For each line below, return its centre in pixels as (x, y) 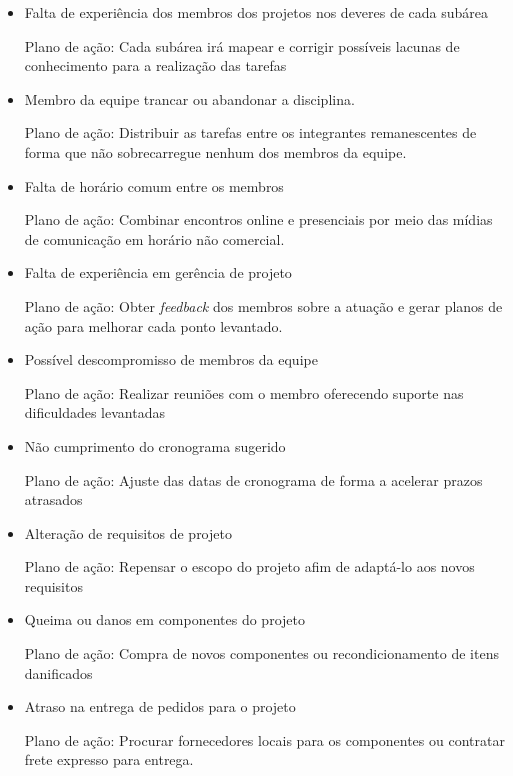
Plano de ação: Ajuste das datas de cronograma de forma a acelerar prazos (253, 479)
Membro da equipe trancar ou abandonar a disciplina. (189, 98)
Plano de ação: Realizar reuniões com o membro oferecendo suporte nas (244, 392)
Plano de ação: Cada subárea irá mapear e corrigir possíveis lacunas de (242, 45)
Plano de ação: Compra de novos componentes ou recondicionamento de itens (261, 653)
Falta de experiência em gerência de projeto (158, 272)
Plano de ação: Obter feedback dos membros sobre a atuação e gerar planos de (263, 305)
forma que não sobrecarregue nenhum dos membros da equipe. (215, 151)
